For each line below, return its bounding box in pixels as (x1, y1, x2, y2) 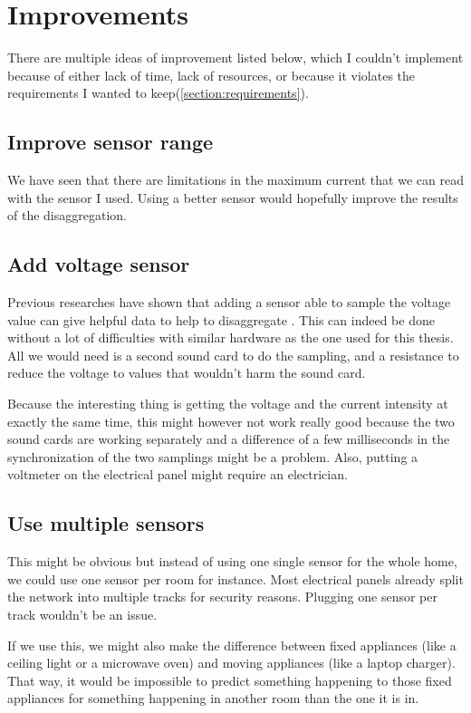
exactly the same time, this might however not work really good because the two (7, 411, 455, 430)
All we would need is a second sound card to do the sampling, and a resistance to (7, 345, 459, 364)
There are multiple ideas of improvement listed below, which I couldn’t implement (7, 48, 464, 67)
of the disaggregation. (7, 206, 127, 225)
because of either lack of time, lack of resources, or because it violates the (7, 65, 416, 84)
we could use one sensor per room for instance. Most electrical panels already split (7, 569, 464, 588)
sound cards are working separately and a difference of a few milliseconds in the (7, 429, 450, 448)
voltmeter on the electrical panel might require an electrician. (7, 465, 348, 484)
